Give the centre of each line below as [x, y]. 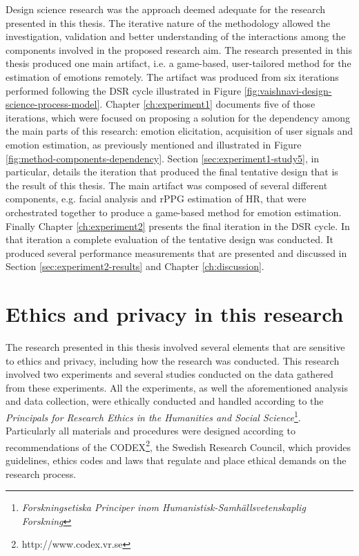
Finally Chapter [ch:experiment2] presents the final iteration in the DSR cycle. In [178, 226]
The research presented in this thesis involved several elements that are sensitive [175, 347]
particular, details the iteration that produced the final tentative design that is [172, 172]
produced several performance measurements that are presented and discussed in [176, 252]
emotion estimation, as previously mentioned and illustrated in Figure [154, 144]
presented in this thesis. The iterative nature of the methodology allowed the [168, 22]
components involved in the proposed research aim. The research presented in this [179, 49]
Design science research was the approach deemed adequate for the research [166, 9]
